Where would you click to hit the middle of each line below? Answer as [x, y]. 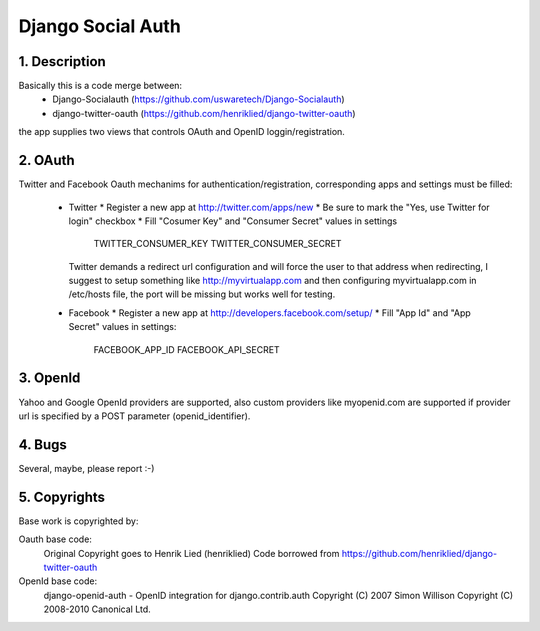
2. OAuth [46, 160]
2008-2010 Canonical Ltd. [97, 609]
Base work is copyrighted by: [78, 521]
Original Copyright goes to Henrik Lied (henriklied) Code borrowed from [191, 553]
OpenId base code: [58, 581]
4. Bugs [42, 444]
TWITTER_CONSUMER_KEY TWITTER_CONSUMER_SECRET [217, 244]
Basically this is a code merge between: [100, 86]
